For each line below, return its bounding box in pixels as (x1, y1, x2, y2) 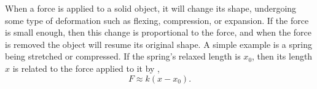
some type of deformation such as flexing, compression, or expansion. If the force (5, 14, 309, 26)
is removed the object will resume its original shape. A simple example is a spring (5, 37, 312, 50)
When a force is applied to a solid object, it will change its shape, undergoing (5, 2, 297, 14)
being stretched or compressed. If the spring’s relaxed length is (5, 50, 241, 63)
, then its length (252, 50, 313, 63)
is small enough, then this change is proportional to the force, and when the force (5, 26, 312, 39)
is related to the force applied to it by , (12, 61, 160, 74)
